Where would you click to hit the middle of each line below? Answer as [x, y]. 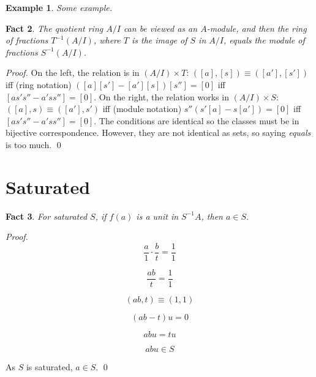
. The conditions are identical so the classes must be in [197, 120]
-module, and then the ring [257, 28]
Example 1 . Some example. [59, 7]
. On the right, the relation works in [161, 96]
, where [107, 40]
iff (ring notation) [39, 84]
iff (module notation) [142, 109]
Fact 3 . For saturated [47, 216]
